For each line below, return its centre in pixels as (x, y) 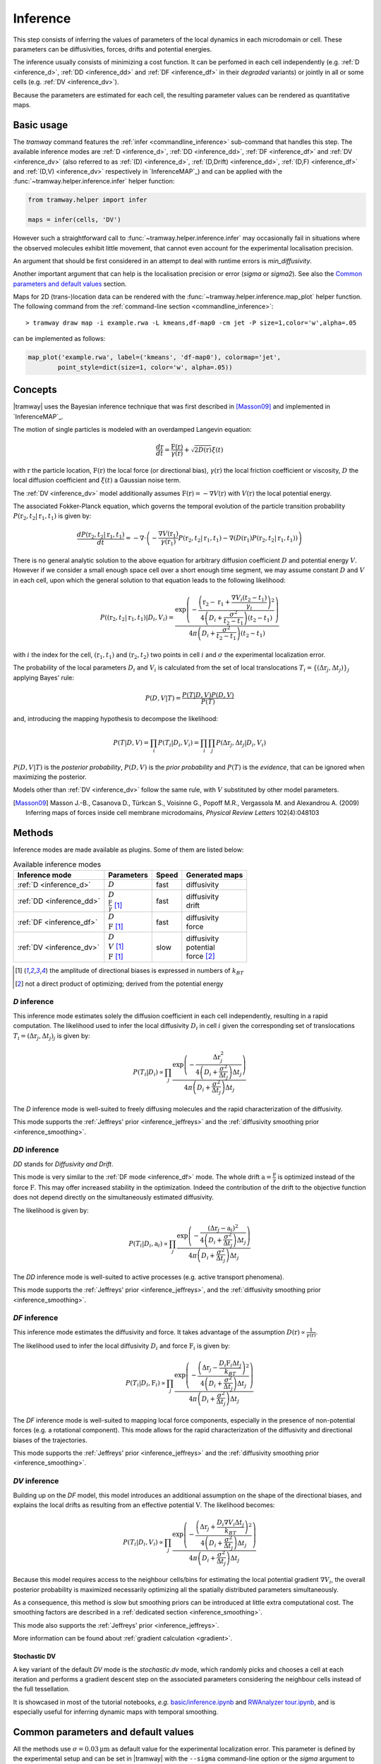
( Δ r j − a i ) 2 (223, 1228)
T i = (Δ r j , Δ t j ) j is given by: (52, 1036)
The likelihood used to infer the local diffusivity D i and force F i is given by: (122, 1346)
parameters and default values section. (70, 284)
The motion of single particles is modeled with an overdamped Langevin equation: (132, 429)
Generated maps (214, 875)
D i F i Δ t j (230, 1364)
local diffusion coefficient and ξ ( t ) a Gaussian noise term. (97, 481)
